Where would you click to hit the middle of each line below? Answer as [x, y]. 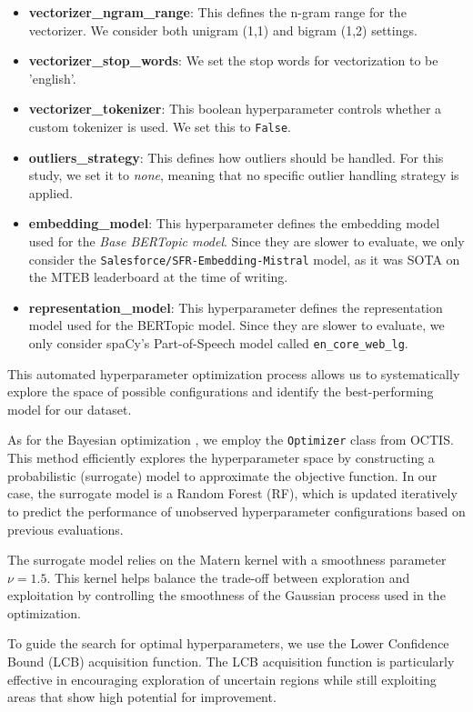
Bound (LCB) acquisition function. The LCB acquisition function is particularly [231, 662]
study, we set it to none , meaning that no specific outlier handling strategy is [244, 175]
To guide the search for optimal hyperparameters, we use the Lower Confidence [228, 643]
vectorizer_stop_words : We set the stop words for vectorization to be [233, 60]
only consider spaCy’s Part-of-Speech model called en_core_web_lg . [218, 343]
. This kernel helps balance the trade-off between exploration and [228, 577]
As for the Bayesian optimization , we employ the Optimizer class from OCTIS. [231, 440]
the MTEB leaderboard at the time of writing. [158, 277]
